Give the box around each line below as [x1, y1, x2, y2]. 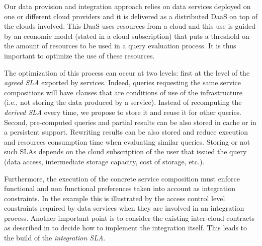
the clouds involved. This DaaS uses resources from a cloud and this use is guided [4, 21, 255, 31]
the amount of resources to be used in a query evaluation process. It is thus [4, 40, 236, 51]
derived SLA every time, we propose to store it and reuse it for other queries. [4, 106, 242, 117]
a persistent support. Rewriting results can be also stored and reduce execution [4, 127, 248, 137]
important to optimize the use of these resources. [4, 50, 155, 60]
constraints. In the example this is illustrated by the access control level [4, 193, 225, 203]
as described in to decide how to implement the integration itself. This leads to [4, 222, 247, 233]
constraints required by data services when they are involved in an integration [4, 203, 244, 213]
